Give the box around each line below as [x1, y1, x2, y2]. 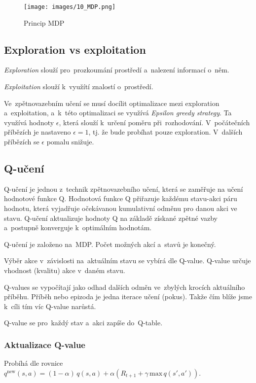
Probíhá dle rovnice [4, 358, 63, 368]
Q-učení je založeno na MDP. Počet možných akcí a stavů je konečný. [4, 239, 216, 249]
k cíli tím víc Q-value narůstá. [4, 301, 96, 311]
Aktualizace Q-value [4, 338, 85, 350]
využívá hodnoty [4, 117, 54, 127]
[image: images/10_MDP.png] [24, 3, 116, 10]
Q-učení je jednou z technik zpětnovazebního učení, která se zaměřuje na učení [4, 183, 243, 194]
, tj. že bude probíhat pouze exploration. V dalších [88, 127, 243, 137]
